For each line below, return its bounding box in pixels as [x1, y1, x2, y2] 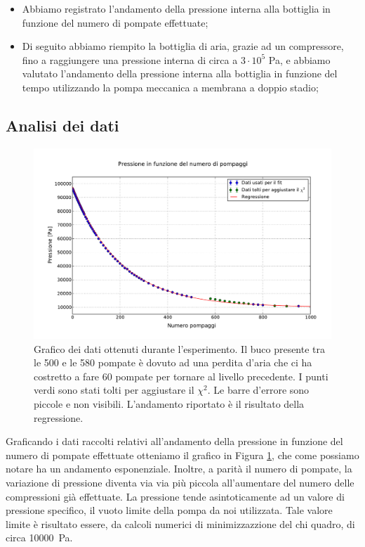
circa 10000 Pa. [6, 530, 73, 545]
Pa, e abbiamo [268, 52, 331, 67]
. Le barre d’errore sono [207, 382, 310, 397]
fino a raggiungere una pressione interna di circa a [22, 52, 238, 67]
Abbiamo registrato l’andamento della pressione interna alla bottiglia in [22, 1, 331, 15]
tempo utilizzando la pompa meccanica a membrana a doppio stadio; [22, 79, 319, 94]
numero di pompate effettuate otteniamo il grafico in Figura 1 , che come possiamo [6, 447, 359, 462]
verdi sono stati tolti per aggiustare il [34, 382, 194, 397]
